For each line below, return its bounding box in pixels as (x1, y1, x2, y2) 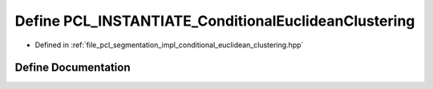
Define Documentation (14, 61, 131, 75)
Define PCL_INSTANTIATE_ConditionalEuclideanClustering (14, 12, 415, 30)
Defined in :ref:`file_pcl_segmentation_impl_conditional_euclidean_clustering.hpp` (34, 40, 304, 50)
